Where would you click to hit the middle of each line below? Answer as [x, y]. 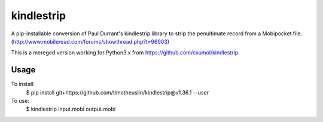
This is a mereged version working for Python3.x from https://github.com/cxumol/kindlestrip [125, 53]
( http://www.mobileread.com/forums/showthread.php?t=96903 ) [90, 41]
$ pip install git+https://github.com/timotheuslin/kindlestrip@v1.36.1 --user [118, 92]
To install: [23, 84]
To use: [20, 101]
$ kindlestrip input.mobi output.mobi [71, 109]
